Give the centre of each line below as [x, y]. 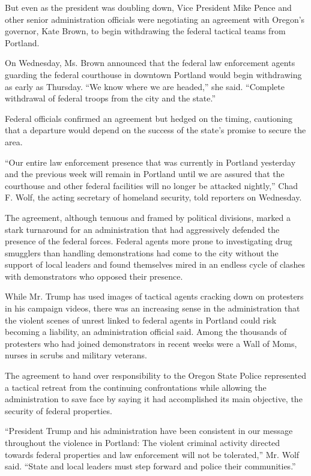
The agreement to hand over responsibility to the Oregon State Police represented [155, 375]
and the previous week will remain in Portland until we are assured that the [145, 174]
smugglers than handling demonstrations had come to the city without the [142, 252]
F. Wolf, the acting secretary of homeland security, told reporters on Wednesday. [153, 197]
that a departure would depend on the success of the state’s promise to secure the [155, 130]
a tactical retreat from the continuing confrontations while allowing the [136, 387]
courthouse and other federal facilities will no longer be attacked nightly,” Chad [152, 185]
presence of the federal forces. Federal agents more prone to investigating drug [149, 241]
